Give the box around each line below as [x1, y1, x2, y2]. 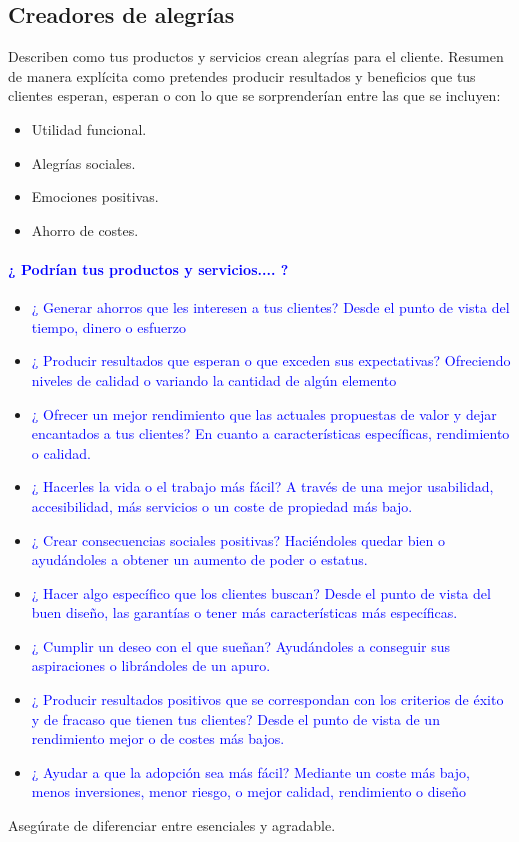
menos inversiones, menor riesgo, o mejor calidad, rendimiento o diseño [31, 781, 466, 802]
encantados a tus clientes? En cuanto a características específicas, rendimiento [31, 423, 510, 444]
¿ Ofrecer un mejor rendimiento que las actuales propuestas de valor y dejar [31, 403, 497, 424]
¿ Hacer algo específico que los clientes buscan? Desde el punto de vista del [31, 582, 491, 603]
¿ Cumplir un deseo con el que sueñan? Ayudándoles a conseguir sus [31, 635, 450, 656]
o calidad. [31, 442, 91, 463]
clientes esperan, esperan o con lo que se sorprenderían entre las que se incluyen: [8, 85, 501, 106]
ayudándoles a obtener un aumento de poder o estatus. [31, 549, 368, 570]
